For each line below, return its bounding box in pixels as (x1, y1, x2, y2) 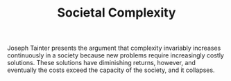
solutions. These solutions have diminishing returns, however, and (7, 59, 196, 67)
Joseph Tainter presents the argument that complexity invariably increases (7, 44, 221, 53)
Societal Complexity (57, 5, 176, 21)
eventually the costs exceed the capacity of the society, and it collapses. (7, 66, 215, 74)
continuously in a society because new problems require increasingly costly (7, 51, 224, 60)
